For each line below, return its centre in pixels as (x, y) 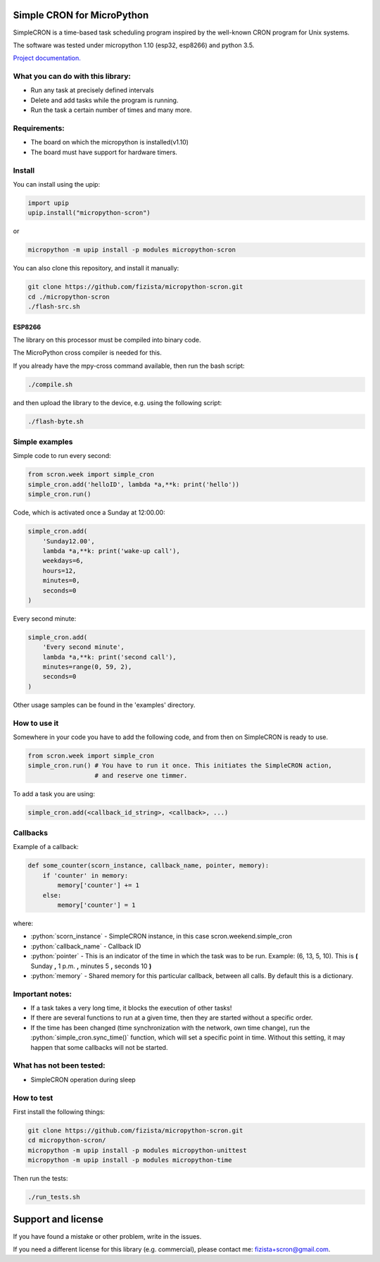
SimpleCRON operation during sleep (83, 1079)
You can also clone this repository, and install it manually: (96, 268)
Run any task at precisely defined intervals (92, 90)
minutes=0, (61, 581)
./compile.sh (50, 384)
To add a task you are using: (54, 793)
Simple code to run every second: (62, 456)
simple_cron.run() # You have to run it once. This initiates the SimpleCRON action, (180, 766)
